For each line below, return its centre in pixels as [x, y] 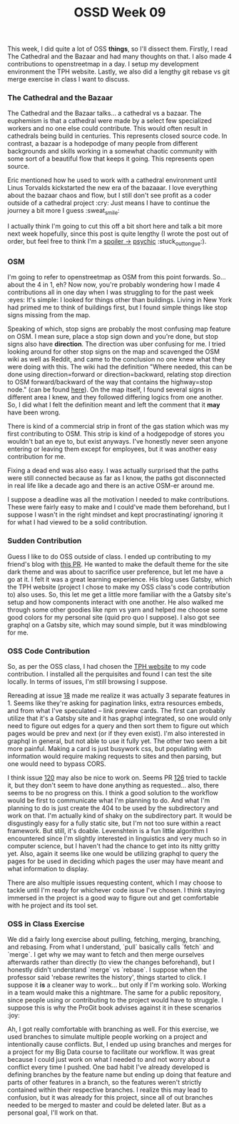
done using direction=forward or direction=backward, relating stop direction [119, 374]
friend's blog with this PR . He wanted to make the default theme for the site [118, 564]
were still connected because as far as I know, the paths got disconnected [117, 478]
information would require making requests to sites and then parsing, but [114, 756]
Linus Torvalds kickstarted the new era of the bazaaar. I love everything [112, 188]
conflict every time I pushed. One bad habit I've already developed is [108, 1067]
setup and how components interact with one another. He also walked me [116, 602]
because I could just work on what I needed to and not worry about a [109, 1060]
